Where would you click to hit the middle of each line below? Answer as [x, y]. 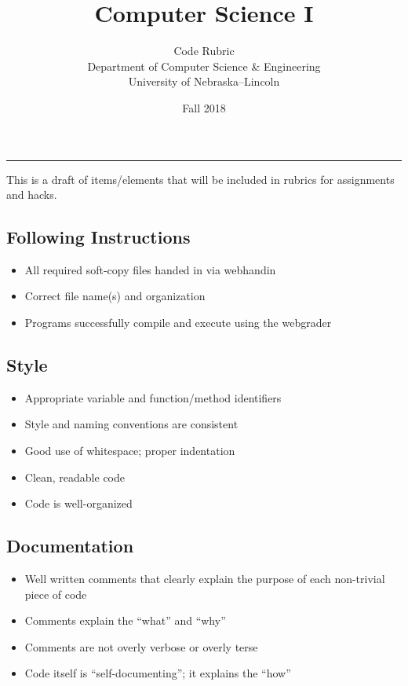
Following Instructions [98, 237]
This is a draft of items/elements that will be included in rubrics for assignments [200, 179]
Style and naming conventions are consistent [131, 424]
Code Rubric [204, 51]
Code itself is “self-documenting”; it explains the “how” [158, 673]
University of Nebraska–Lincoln [204, 81]
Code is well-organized [78, 503]
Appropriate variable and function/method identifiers [153, 397]
